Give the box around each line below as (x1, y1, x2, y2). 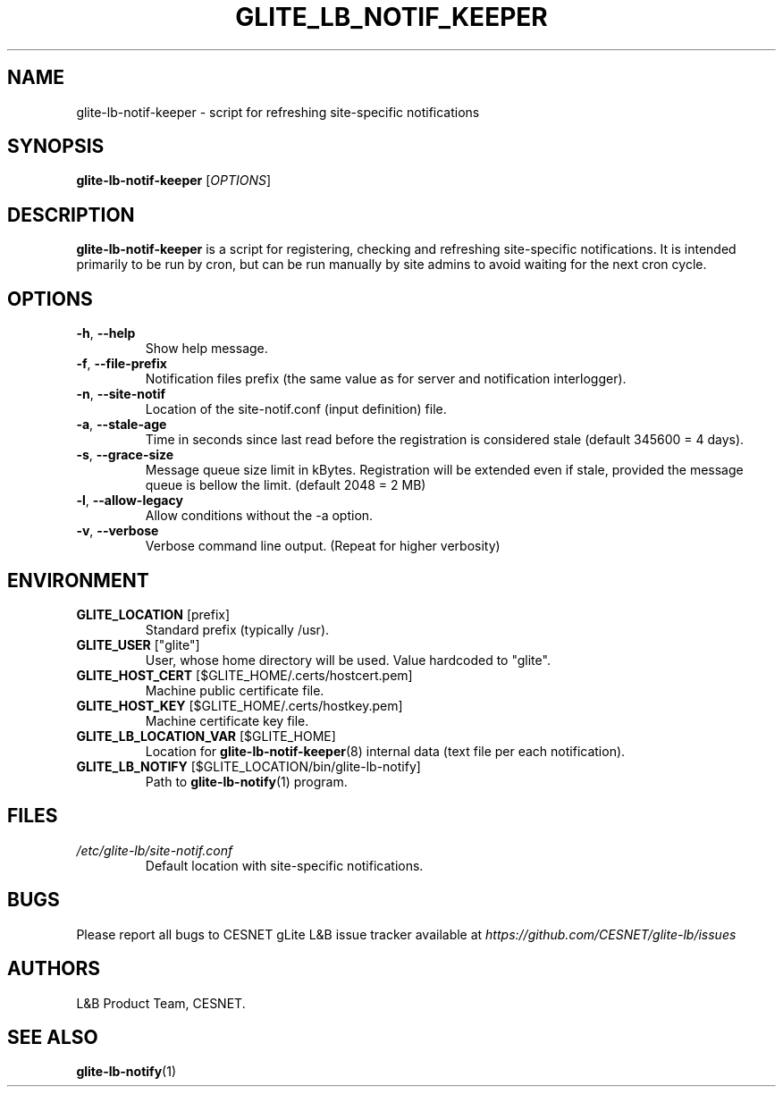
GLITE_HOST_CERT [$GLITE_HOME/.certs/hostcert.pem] (76, 667, 413, 683)
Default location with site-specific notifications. (145, 857, 424, 873)
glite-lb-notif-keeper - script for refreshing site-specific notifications (76, 104, 480, 120)
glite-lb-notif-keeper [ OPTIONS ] (76, 173, 272, 189)
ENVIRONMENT (7, 568, 149, 592)
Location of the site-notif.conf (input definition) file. (145, 401, 447, 417)
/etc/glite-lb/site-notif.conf (76, 842, 233, 858)
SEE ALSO (7, 1025, 98, 1048)
